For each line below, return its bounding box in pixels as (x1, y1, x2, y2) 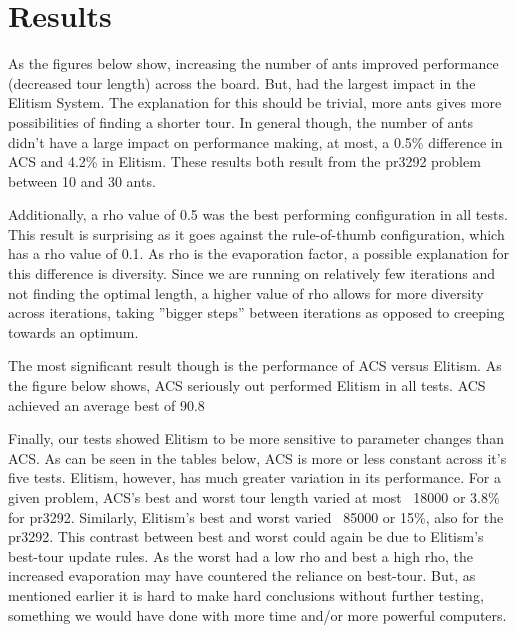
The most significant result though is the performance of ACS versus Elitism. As (8, 355, 502, 376)
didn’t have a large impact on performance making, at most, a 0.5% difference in (8, 131, 503, 152)
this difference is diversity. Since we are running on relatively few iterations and (8, 263, 496, 284)
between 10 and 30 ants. (8, 170, 156, 191)
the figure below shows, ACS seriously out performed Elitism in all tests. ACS (8, 375, 486, 396)
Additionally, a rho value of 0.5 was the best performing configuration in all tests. (8, 204, 508, 225)
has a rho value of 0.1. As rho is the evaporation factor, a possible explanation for (8, 243, 510, 264)
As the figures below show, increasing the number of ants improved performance (8, 53, 499, 74)
